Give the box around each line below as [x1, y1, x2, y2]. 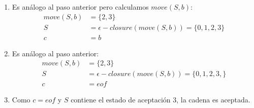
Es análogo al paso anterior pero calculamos [12, 2, 149, 12]
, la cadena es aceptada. [176, 94, 250, 105]
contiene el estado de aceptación [71, 94, 171, 105]
